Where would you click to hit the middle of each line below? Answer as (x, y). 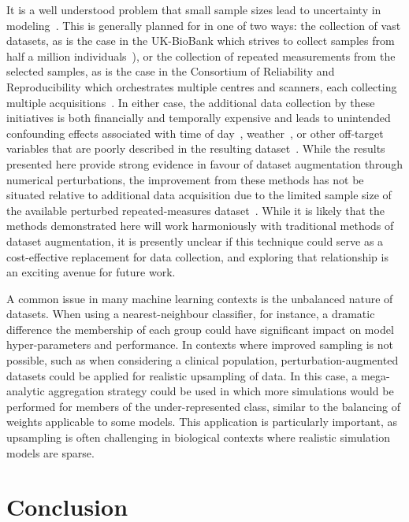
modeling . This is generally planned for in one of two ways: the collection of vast (204, 25)
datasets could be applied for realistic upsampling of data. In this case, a (182, 375)
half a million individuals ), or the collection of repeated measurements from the (201, 56)
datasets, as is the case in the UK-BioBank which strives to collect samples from (201, 41)
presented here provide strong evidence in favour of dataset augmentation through (204, 163)
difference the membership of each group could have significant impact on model (200, 329)
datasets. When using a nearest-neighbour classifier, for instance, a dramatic (191, 314)
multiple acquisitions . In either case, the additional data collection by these (191, 102)
